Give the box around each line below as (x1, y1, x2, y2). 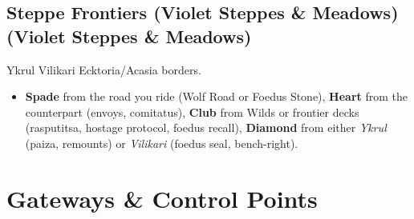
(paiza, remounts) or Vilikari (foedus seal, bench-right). (25, 134, 298, 151)
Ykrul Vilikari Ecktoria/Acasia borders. (6, 61, 201, 78)
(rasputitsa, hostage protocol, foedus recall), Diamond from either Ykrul (25, 119, 387, 136)
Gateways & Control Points (6, 181, 318, 214)
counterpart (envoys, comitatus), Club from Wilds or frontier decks (25, 103, 359, 120)
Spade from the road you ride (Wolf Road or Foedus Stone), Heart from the (25, 88, 408, 105)
